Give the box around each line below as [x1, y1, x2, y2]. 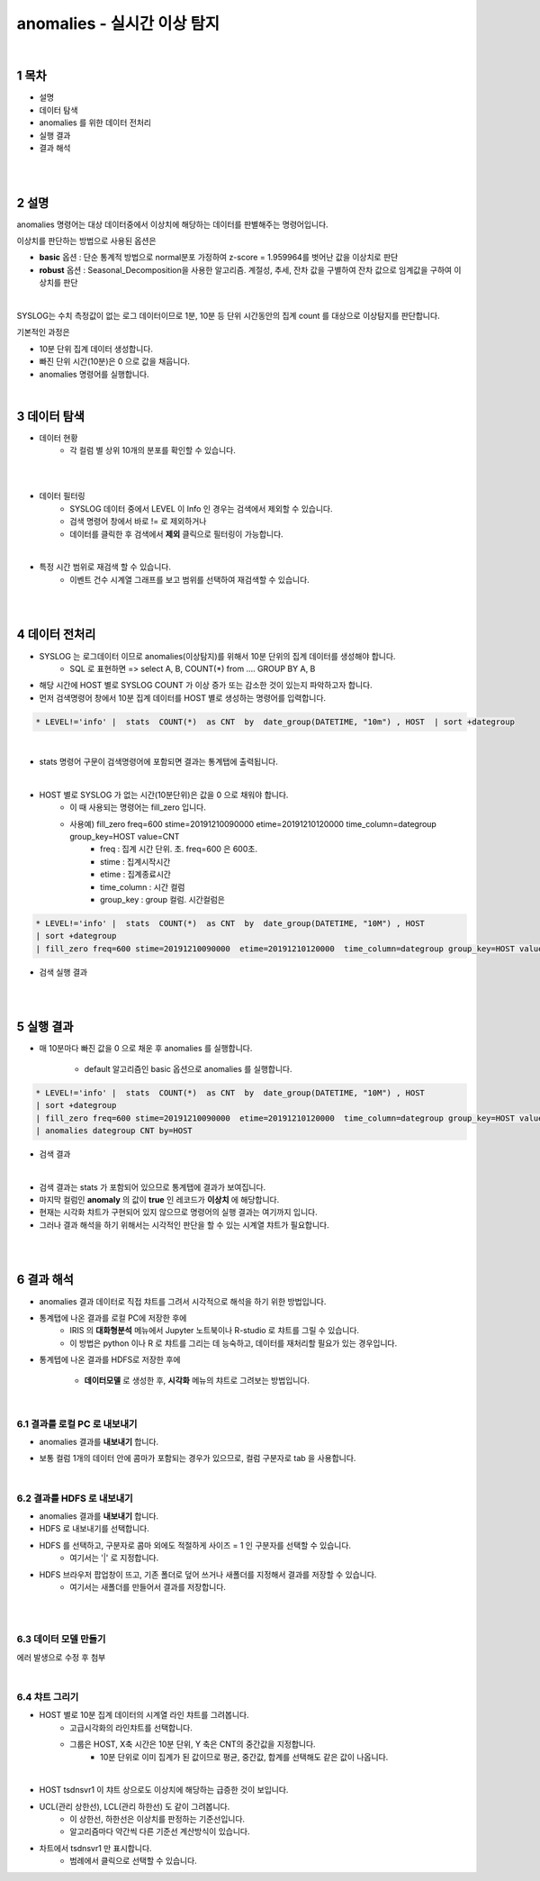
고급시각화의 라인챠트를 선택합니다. [69, 1722, 193, 1733]
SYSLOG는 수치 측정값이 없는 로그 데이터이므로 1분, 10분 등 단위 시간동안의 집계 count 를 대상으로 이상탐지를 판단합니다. [16, 311, 440, 322]
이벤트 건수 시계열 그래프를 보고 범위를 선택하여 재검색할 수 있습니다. [69, 574, 310, 585]
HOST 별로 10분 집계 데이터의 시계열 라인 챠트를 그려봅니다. [39, 1710, 249, 1721]
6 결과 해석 [16, 1272, 74, 1287]
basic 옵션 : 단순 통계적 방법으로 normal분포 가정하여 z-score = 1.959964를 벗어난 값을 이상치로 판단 [39, 252, 399, 263]
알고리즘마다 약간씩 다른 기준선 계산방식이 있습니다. [69, 1826, 250, 1837]
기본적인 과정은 [16, 327, 71, 338]
